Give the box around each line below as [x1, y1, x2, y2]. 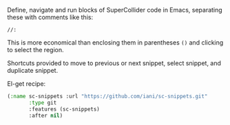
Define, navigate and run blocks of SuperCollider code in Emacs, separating [7, 6, 222, 14]
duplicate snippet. [7, 67, 59, 74]
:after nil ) [28, 112, 63, 119]
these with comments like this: [7, 13, 94, 21]
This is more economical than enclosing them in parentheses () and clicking [7, 38, 224, 47]
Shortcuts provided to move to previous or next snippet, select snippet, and [7, 59, 222, 67]
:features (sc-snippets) [28, 106, 100, 113]
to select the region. [7, 46, 64, 54]
